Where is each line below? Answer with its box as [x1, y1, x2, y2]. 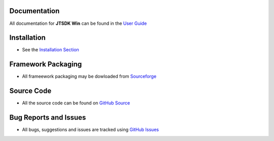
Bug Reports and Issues [9, 113, 86, 122]
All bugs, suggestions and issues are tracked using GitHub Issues [22, 127, 159, 133]
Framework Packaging [9, 60, 82, 68]
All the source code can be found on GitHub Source [22, 100, 130, 106]
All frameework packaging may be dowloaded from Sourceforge [22, 74, 157, 80]
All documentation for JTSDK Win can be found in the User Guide [9, 20, 147, 26]
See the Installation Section [22, 47, 80, 53]
